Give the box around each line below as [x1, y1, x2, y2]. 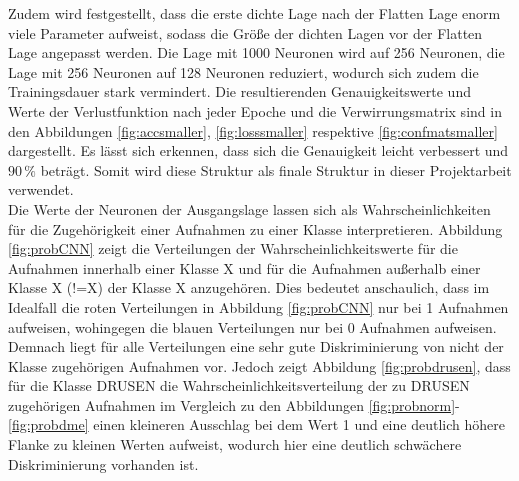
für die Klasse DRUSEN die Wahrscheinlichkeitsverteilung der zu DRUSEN [8, 375, 470, 396]
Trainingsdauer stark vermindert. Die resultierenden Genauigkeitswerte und [8, 81, 471, 102]
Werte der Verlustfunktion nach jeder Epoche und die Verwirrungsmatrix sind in [8, 100, 502, 121]
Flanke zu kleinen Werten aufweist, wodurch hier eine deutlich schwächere [8, 434, 462, 455]
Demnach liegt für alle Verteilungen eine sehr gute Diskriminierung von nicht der [8, 336, 504, 357]
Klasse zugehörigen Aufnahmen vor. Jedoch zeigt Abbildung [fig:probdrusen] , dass [8, 355, 511, 376]
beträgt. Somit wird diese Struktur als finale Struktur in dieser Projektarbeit [40, 159, 512, 180]
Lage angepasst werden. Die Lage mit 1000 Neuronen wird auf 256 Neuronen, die [8, 42, 505, 63]
